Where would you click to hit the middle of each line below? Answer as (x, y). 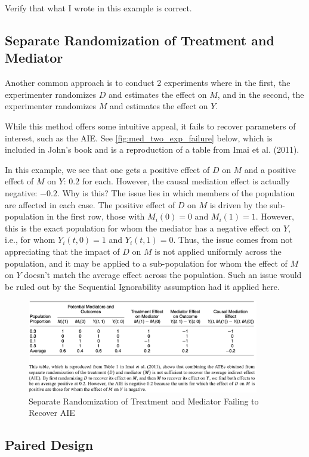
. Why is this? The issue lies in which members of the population (176, 192)
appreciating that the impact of (62, 251)
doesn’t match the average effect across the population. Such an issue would (163, 275)
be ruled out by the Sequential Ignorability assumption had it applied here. (142, 286)
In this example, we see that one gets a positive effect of (107, 169)
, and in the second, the (261, 94)
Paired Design (49, 445)
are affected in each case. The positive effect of (90, 204)
